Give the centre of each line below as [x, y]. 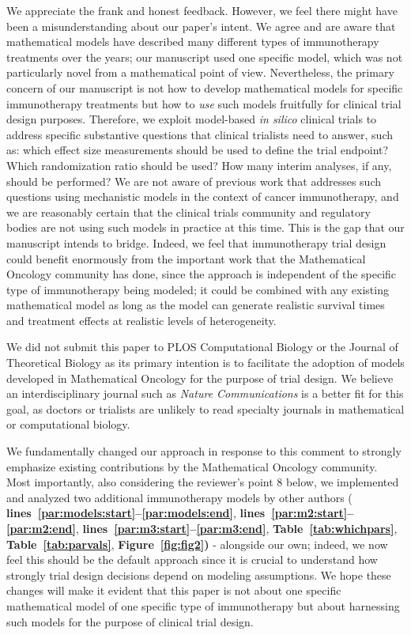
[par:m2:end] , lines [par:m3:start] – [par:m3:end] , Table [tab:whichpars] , [202, 528]
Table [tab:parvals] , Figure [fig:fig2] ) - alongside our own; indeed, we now [197, 544]
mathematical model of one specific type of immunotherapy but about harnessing [203, 605]
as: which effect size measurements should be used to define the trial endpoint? [198, 150]
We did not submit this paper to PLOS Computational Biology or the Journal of [202, 347]
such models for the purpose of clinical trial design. [130, 621]
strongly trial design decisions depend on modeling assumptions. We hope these [199, 575]
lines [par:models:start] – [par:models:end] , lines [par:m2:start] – [180, 513]
